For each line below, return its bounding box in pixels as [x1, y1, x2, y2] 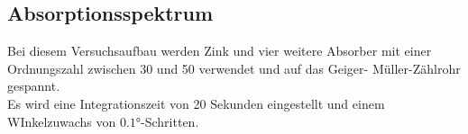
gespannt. [7, 76, 60, 95]
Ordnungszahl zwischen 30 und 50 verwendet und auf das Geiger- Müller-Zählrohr [7, 58, 461, 77]
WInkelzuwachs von [7, 112, 116, 130]
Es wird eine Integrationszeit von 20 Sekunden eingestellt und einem [7, 94, 385, 112]
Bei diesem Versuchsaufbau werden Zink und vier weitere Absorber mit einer [7, 41, 432, 60]
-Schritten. [141, 112, 199, 130]
